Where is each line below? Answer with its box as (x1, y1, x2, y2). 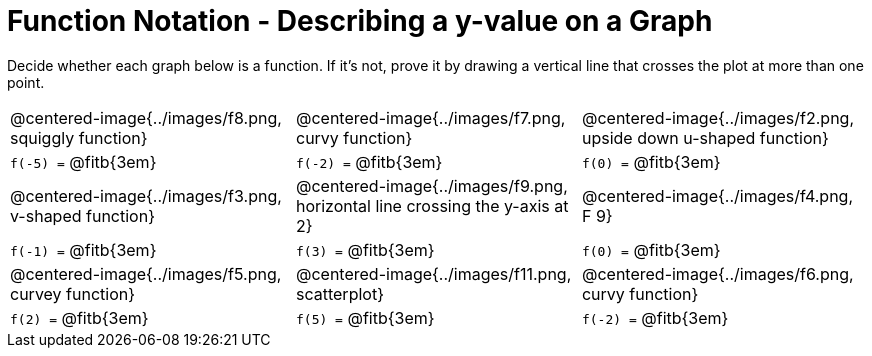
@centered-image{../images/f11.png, (295, 263, 572, 284)
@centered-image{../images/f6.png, (581, 263, 854, 284)
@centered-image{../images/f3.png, (10, 185, 282, 206)
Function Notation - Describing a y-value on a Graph (7, 4, 713, 38)
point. (7, 73, 45, 91)
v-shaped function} (10, 205, 155, 226)
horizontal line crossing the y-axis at (295, 195, 569, 216)
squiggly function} (10, 127, 148, 148)
